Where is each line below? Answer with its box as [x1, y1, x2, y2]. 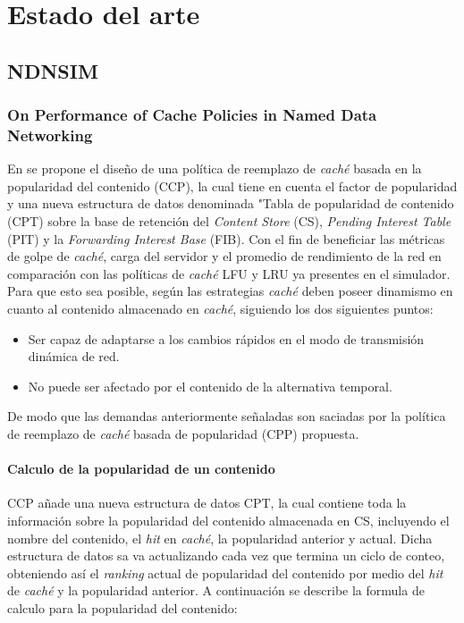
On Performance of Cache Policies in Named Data [7, 104, 377, 126]
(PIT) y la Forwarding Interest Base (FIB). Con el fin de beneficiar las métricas [7, 229, 445, 248]
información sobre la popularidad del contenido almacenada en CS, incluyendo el [7, 511, 450, 529]
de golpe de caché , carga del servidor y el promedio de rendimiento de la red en [7, 247, 442, 265]
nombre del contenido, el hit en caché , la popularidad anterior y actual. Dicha [7, 528, 433, 547]
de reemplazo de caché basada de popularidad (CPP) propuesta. [7, 425, 359, 443]
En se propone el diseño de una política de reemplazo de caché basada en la [7, 159, 422, 178]
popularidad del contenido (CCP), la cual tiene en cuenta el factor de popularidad [7, 176, 458, 195]
